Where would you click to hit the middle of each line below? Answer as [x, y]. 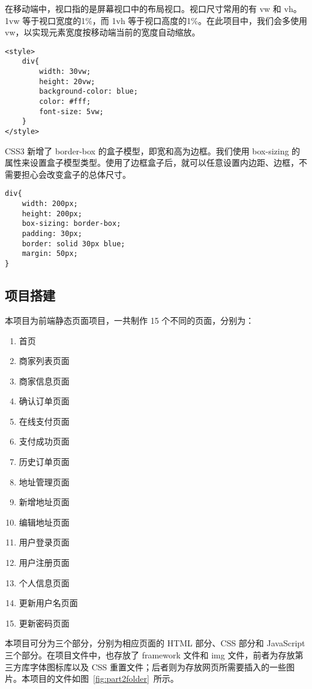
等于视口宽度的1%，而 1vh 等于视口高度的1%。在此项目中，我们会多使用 [165, 20]
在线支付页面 [44, 421]
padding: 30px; [52, 234]
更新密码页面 [44, 623]
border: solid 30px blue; [73, 244]
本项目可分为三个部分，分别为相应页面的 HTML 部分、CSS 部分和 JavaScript [155, 643]
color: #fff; [65, 102]
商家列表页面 [44, 361]
